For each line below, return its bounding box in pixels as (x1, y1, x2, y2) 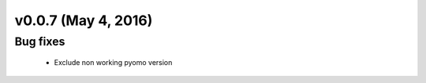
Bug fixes (14, 34, 65, 49)
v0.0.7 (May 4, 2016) (14, 12, 153, 29)
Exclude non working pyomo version (54, 58, 173, 67)
